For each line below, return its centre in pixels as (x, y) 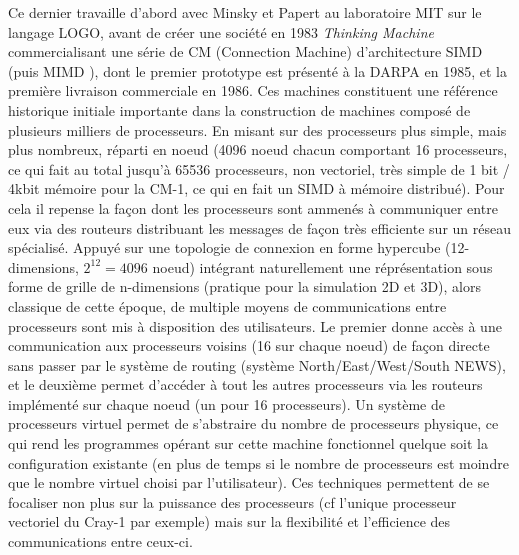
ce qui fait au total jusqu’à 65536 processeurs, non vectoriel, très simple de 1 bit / (259, 168)
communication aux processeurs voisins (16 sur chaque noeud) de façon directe (249, 345)
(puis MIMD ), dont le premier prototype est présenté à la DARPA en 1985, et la (257, 70)
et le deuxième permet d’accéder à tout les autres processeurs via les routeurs (245, 384)
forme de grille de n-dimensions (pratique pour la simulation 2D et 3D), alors (245, 286)
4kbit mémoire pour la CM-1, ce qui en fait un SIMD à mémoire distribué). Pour (256, 188)
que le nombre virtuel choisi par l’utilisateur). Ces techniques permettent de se (249, 482)
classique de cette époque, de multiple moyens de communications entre (227, 305)
